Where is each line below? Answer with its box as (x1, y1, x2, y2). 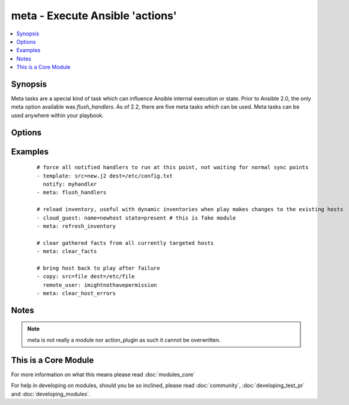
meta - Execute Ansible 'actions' (11, 9, 177, 22)
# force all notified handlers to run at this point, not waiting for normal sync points (37, 164, 309, 171)
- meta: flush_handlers (37, 189, 107, 196)
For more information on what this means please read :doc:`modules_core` (11, 371, 195, 378)
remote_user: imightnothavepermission (43, 281, 157, 288)
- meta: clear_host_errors (37, 290, 116, 297)
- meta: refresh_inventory (37, 223, 116, 229)
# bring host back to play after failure (37, 265, 160, 271)
